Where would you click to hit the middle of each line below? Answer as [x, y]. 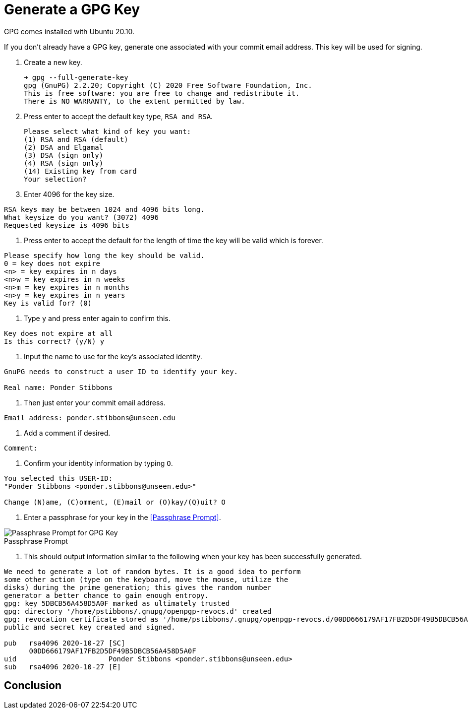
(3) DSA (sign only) [64, 155]
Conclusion [33, 686]
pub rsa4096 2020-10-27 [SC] [65, 643]
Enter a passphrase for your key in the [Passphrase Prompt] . [122, 517]
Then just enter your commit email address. [95, 402]
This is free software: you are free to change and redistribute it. [162, 93]
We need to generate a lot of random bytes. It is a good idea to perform [152, 571]
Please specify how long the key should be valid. [104, 255]
